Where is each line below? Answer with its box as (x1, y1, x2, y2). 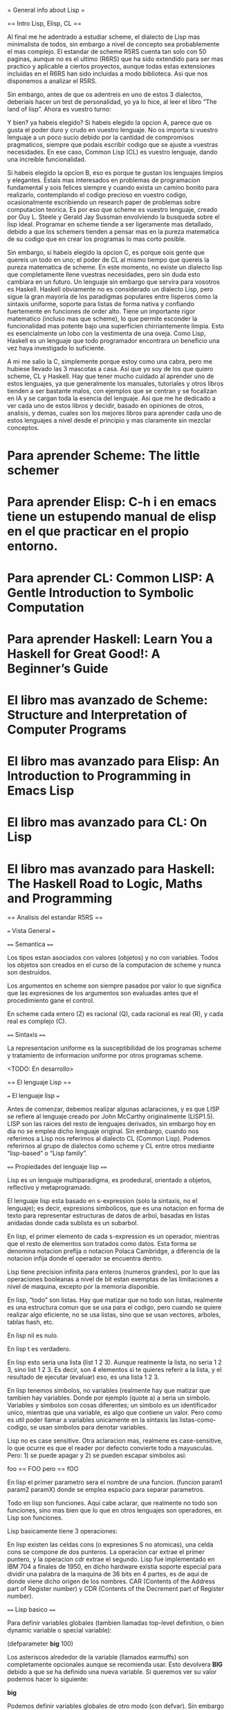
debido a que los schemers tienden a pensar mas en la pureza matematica (7, 228, 220, 235)
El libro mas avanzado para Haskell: (7, 861, 216, 877)
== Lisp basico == (7, 1605, 56, 1614)
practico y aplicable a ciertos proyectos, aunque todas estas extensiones (7, 62, 216, 70)
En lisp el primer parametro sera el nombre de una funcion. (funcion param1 (7, 1478, 223, 1486)
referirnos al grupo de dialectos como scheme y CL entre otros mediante (7, 1142, 214, 1150)
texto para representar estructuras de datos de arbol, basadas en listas (7, 1211, 210, 1220)
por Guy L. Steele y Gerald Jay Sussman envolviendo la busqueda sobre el (7, 213, 220, 221)
